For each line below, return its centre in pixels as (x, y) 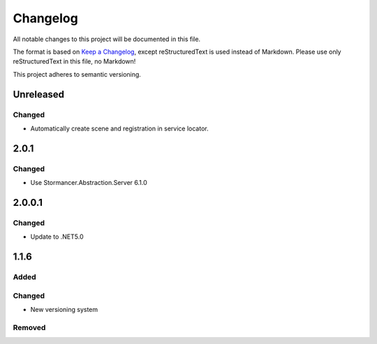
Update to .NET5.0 (57, 237)
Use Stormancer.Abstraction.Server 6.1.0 (89, 183)
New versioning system (64, 309)
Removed (29, 327)
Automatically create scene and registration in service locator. (119, 128)
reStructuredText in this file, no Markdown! (74, 61)
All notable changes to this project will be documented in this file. (107, 39)
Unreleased (39, 94)
